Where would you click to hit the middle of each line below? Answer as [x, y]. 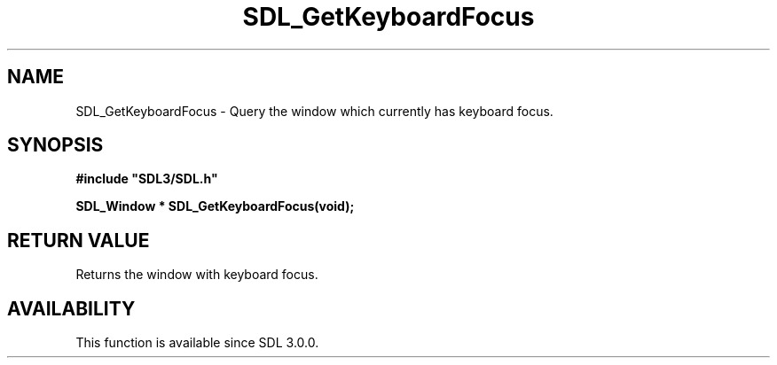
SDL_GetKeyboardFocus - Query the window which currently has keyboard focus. [314, 111]
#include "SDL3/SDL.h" [147, 179]
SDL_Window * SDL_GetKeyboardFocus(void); [215, 206]
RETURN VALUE [78, 240]
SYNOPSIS [55, 145]
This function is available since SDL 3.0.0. [197, 343]
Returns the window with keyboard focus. [197, 275]
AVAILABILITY [71, 308]
